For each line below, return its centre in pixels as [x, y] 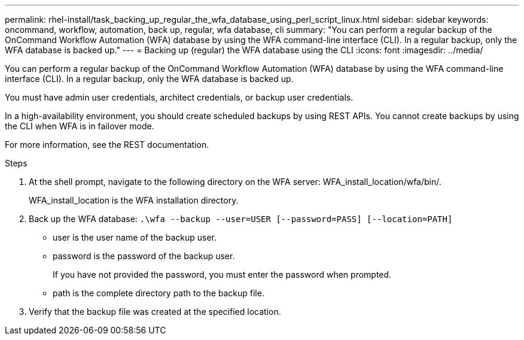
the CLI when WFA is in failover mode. [80, 126]
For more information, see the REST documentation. [107, 145]
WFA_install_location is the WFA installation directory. [134, 200]
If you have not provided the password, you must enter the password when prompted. [222, 274]
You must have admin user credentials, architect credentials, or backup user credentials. [179, 97]
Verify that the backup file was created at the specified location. [155, 312]
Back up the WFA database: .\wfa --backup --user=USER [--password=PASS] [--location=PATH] [241, 219]
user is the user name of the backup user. [135, 237]
